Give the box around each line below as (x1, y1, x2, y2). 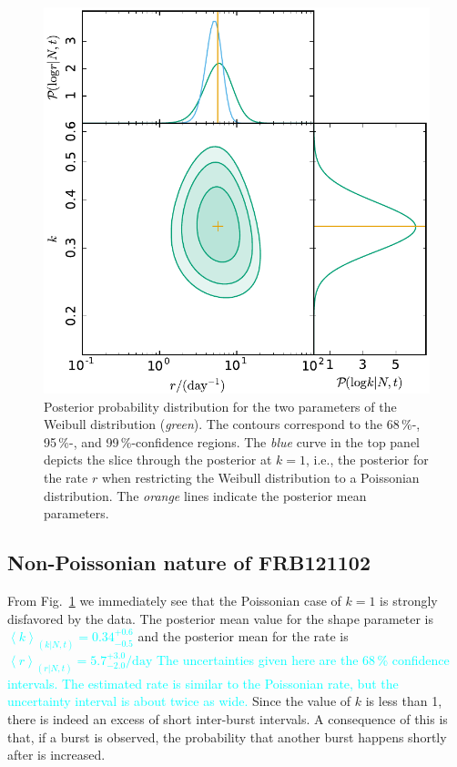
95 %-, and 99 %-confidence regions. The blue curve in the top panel (44, 432, 421, 451)
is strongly (380, 590, 438, 609)
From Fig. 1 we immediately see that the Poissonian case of (7, 590, 341, 609)
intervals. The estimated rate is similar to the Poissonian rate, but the (7, 673, 399, 692)
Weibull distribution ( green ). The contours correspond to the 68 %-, (44, 414, 421, 434)
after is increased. (7, 745, 106, 764)
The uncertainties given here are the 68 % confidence (156, 650, 450, 669)
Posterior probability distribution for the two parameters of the (44, 396, 397, 415)
